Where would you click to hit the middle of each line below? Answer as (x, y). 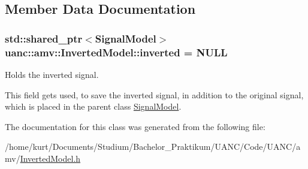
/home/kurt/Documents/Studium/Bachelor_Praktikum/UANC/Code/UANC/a (153, 147)
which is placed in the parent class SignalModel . (93, 106)
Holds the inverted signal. (52, 74)
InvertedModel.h (50, 158)
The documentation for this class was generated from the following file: (135, 126)
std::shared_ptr (44, 38)
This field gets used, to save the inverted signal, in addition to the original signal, (154, 94)
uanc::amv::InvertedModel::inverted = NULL (116, 52)
